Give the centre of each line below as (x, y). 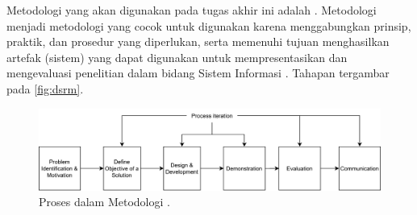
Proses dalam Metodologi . (104, 202)
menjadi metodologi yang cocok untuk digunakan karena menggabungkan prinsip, (209, 25)
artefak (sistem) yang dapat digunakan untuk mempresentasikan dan (177, 57)
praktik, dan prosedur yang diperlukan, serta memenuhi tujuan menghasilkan (198, 41)
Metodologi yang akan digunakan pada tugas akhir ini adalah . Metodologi (192, 10)
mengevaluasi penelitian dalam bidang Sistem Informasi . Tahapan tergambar (198, 73)
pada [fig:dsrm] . (45, 88)
